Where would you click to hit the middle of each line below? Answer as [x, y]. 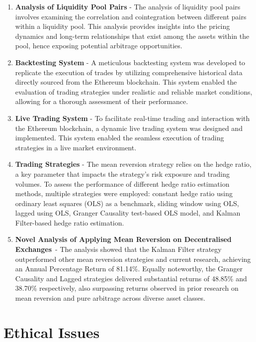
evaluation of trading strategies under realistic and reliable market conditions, [134, 91]
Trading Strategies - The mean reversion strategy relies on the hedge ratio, [133, 164]
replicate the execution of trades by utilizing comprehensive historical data [129, 72]
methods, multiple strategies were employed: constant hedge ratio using [124, 193]
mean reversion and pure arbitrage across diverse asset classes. [110, 298]
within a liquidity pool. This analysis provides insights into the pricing [123, 26]
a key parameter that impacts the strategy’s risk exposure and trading [122, 173]
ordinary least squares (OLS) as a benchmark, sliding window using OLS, [127, 203]
